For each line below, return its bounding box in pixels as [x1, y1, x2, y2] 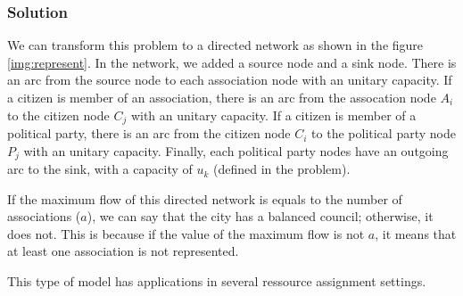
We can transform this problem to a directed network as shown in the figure [7, 36, 424, 54]
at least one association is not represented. [7, 242, 239, 260]
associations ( [7, 207, 81, 226]
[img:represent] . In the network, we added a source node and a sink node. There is [7, 53, 457, 71]
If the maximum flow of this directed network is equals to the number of [7, 189, 402, 208]
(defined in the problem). [213, 160, 351, 178]
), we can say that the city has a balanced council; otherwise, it [87, 207, 434, 226]
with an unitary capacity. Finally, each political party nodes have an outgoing [23, 141, 449, 160]
